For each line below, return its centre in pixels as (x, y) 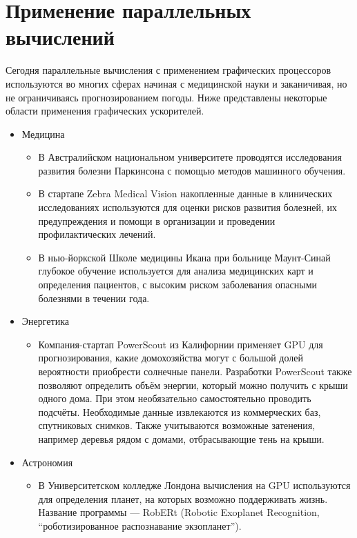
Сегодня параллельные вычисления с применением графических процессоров (168, 70)
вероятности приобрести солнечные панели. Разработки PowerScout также (195, 371)
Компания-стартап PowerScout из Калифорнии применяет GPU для (181, 344)
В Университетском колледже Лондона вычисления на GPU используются (194, 485)
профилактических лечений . (97, 234)
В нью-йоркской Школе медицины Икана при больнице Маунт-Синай (184, 257)
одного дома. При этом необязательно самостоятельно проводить (175, 398)
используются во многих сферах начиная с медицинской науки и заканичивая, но (176, 83)
